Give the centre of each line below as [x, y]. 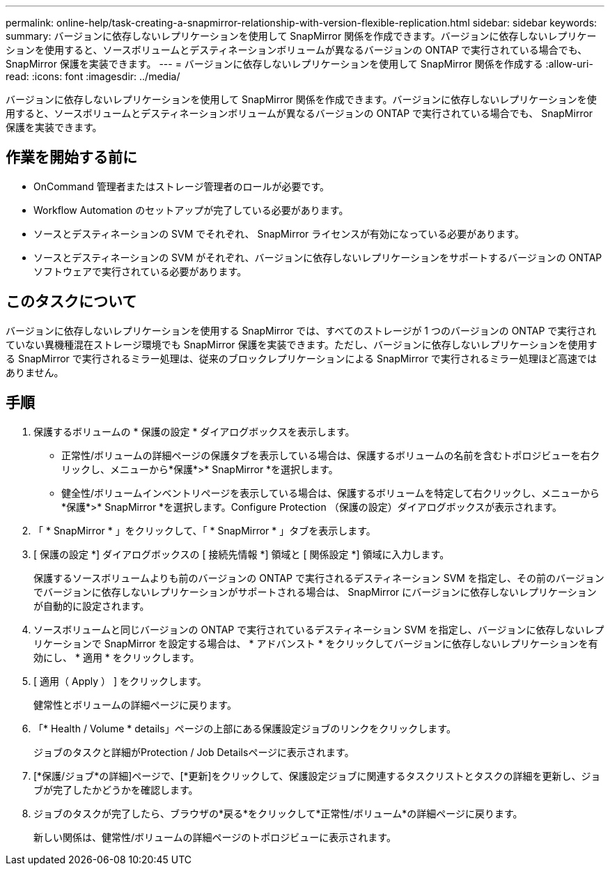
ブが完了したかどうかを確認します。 [116, 789]
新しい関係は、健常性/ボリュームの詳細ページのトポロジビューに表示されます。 [215, 837]
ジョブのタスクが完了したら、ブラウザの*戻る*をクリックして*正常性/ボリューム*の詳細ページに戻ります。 [278, 813]
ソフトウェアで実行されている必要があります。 [140, 271]
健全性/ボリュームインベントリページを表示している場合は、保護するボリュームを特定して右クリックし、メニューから [331, 493]
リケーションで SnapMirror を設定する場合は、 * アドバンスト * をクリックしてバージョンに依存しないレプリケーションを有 [316, 643]
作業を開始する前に [71, 157]
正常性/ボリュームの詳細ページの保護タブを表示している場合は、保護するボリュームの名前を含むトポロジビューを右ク [331, 455]
